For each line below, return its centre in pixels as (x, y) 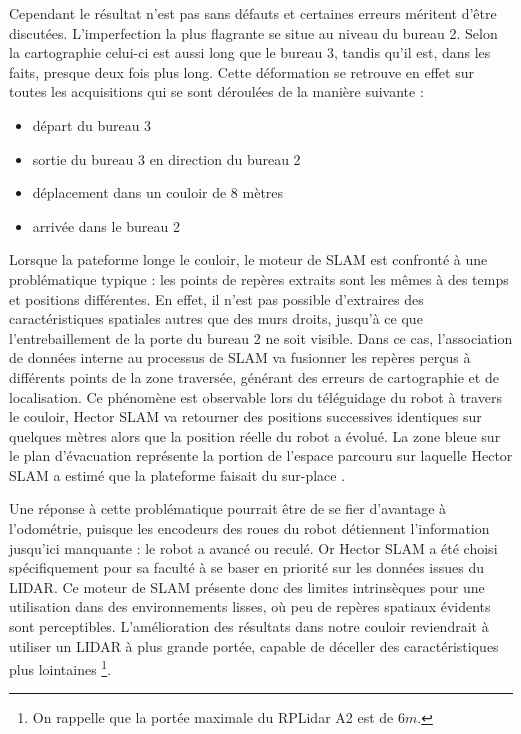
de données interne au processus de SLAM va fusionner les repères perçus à (240, 357)
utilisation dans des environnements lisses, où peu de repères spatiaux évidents (250, 606)
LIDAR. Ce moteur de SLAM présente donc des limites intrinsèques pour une (247, 586)
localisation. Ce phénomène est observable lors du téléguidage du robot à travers (255, 396)
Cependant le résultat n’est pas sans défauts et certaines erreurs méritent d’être (253, 13)
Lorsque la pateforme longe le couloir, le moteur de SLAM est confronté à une (248, 259)
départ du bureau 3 (92, 124)
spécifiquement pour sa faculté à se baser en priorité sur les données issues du (246, 567)
